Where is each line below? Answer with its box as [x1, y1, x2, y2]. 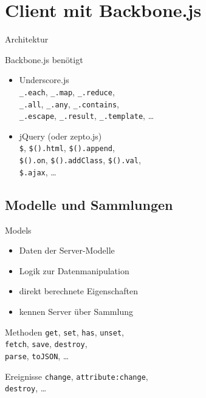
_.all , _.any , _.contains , [19, 97, 120, 110]
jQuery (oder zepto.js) [19, 129, 102, 142]
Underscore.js [19, 73, 69, 86]
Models [5, 223, 32, 236]
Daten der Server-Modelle [19, 244, 115, 257]
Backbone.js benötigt [5, 53, 83, 66]
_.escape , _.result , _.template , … [19, 109, 154, 122]
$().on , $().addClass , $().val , [19, 153, 141, 166]
